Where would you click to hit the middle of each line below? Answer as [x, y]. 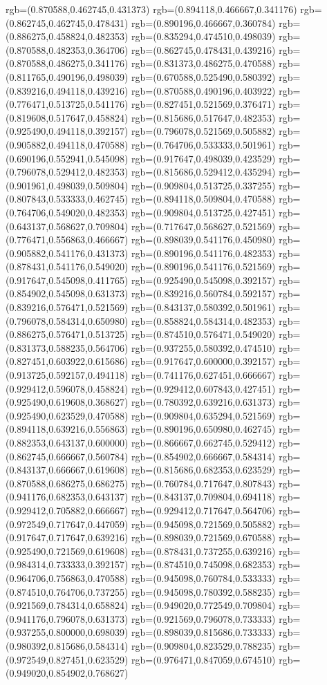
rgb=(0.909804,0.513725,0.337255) [204, 185]
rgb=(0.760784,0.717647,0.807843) [204, 483]
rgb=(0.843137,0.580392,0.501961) [204, 307]
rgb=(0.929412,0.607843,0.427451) [204, 388]
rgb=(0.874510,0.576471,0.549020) [204, 334]
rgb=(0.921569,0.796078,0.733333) [204, 618]
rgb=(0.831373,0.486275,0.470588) [204, 63]
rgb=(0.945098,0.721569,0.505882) [204, 524]
